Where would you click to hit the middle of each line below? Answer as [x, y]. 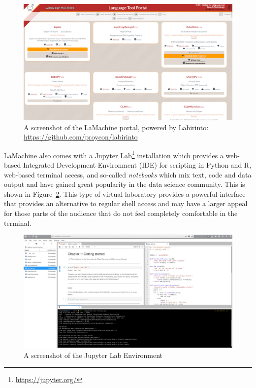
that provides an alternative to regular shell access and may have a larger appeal [126, 203]
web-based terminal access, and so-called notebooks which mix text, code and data [128, 174]
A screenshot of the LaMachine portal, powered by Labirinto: [116, 127]
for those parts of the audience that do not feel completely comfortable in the [121, 213]
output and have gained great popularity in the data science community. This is [125, 184]
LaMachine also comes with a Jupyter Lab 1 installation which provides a [114, 154]
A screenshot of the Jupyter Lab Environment [93, 355]
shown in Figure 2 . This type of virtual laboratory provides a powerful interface [125, 194]
